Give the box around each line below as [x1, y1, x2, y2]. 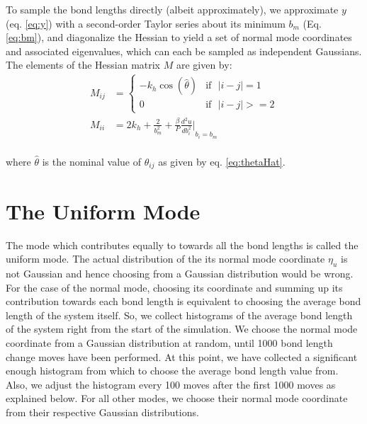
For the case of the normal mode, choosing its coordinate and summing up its [6, 280, 343, 294]
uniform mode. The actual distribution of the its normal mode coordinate [6, 251, 325, 266]
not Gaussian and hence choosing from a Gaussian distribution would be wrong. [6, 265, 354, 280]
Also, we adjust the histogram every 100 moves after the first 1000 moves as [6, 377, 336, 391]
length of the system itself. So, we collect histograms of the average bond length [6, 307, 353, 322]
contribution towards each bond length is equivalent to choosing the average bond [6, 294, 361, 309]
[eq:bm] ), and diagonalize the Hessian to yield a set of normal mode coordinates [6, 30, 352, 45]
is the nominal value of [42, 154, 142, 169]
